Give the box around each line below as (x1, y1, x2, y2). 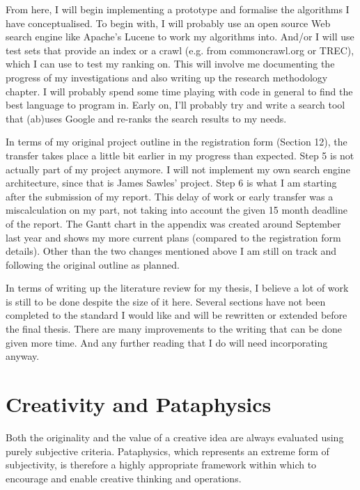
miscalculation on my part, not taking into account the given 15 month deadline (6, 203, 347, 217)
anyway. (6, 349, 40, 363)
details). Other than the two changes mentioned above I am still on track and (6, 244, 337, 258)
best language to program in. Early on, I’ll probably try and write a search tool (6, 97, 345, 112)
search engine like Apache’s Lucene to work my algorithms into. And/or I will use (6, 29, 354, 44)
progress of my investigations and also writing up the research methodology (6, 70, 328, 84)
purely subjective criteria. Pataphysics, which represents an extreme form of (6, 443, 329, 458)
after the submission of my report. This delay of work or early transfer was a (6, 189, 334, 203)
